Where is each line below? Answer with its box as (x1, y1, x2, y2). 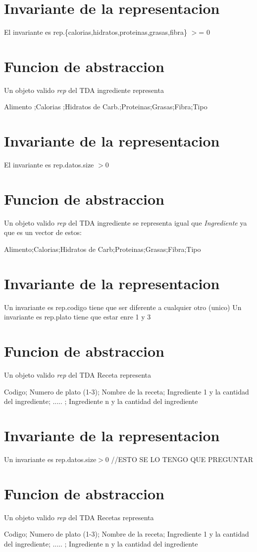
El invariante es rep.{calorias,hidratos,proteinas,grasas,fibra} (4, 27, 188, 37)
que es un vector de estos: (4, 227, 82, 237)
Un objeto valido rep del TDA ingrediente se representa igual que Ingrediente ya (4, 217, 247, 228)
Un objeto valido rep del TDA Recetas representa (4, 512, 154, 522)
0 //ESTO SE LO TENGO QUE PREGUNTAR (105, 454, 254, 464)
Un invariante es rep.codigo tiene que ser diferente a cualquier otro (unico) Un (4, 302, 242, 312)
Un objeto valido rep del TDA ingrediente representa (4, 84, 164, 95)
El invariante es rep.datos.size (4, 159, 94, 170)
